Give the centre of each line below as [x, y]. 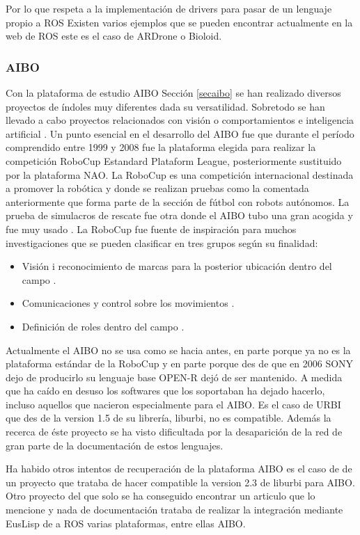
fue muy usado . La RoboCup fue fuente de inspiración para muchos [151, 229]
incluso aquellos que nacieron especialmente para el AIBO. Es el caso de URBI [173, 404]
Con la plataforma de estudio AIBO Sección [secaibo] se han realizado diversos [173, 93]
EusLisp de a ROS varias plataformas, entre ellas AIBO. [126, 523]
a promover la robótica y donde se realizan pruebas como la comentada [157, 188]
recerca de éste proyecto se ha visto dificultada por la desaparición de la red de [174, 432]
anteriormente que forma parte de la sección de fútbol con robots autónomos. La [178, 201]
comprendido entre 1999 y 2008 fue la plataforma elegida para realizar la [161, 147]
